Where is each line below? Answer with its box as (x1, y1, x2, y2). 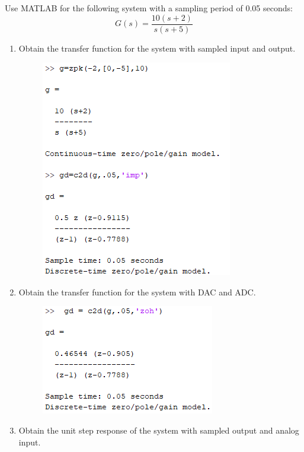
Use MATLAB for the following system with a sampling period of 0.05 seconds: (5, 2, 293, 14)
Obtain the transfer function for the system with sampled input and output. (18, 42, 296, 54)
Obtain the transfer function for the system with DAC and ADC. (18, 285, 256, 298)
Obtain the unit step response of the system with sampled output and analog (18, 424, 299, 437)
